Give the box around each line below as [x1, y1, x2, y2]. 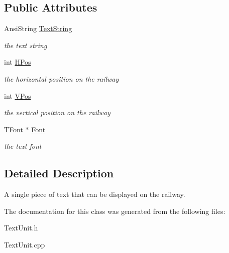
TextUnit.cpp [4, 239, 45, 249]
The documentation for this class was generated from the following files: [4, 205, 225, 216]
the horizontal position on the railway [4, 73, 119, 84]
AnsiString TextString [4, 23, 72, 34]
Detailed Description [4, 165, 114, 181]
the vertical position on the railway [4, 107, 110, 118]
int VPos [4, 90, 31, 101]
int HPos [4, 57, 31, 67]
